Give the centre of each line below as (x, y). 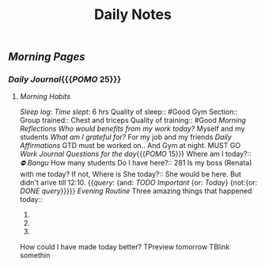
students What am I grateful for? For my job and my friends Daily (125, 137)
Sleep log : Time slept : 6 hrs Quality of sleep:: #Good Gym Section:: (129, 112)
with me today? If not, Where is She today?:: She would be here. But (130, 174)
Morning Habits (45, 97)
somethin (35, 256)
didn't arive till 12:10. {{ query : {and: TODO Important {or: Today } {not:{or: (138, 183)
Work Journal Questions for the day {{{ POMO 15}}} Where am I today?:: (135, 154)
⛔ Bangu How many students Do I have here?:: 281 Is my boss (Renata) (136, 163)
